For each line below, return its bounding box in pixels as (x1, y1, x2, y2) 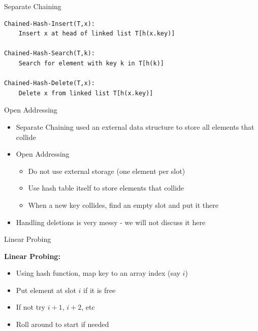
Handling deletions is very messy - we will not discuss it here (16, 216, 206, 227)
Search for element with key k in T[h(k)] (18, 59, 164, 67)
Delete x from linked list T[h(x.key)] (18, 89, 153, 97)
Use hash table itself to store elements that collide (28, 182, 184, 193)
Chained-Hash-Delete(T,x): (4, 80, 95, 87)
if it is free (83, 284, 116, 295)
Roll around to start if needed (16, 319, 109, 329)
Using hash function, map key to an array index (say (16, 268, 180, 278)
